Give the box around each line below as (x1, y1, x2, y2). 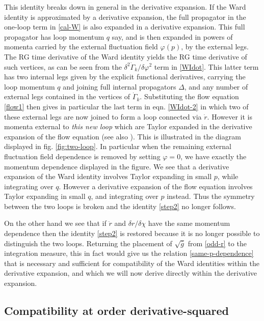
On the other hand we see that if (4, 218, 107, 228)
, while (217, 171, 239, 182)
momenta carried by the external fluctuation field (4, 41, 158, 52)
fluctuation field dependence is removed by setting (4, 151, 161, 161)
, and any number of (184, 81, 248, 92)
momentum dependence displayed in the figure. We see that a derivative (4, 161, 229, 171)
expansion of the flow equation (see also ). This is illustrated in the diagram (4, 131, 241, 141)
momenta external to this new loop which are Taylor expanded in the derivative (4, 121, 252, 132)
